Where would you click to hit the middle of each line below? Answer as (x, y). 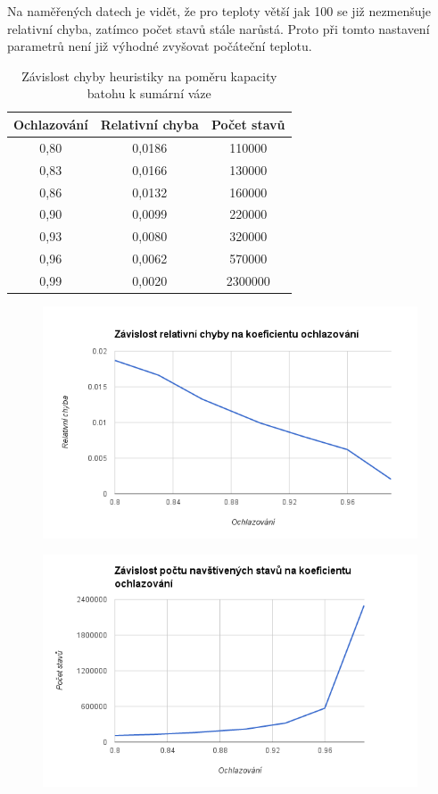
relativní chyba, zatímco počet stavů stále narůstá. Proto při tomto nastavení (219, 28)
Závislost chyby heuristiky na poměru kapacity (149, 75)
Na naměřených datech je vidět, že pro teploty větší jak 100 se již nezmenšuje (219, 11)
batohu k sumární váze (149, 93)
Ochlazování (51, 124)
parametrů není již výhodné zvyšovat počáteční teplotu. (160, 46)
